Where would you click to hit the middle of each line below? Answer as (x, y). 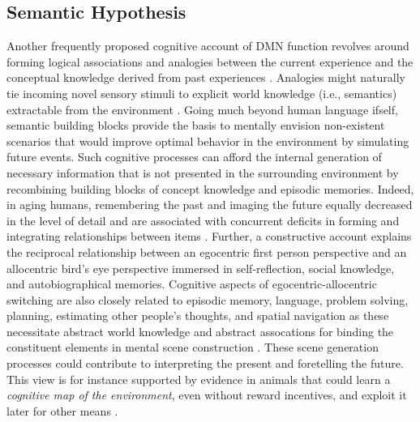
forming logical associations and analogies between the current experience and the (210, 61)
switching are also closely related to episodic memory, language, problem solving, (208, 299)
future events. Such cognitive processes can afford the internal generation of (194, 157)
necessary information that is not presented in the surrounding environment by (203, 172)
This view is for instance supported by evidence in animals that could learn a (199, 379)
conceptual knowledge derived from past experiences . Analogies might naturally (206, 77)
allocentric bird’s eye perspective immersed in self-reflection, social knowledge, (201, 268)
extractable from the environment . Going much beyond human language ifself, (202, 109)
